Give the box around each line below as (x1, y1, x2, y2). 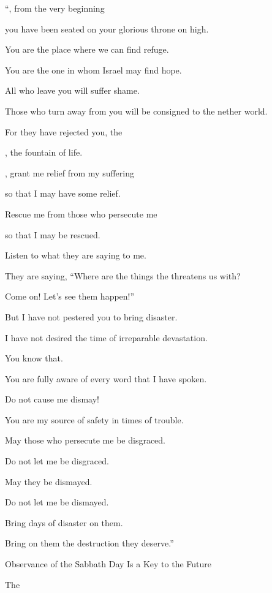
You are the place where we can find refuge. (5, 43, 169, 56)
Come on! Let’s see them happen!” (5, 290, 135, 303)
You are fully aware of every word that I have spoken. (5, 372, 207, 385)
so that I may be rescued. (5, 228, 100, 241)
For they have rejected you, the (5, 125, 123, 138)
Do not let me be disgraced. (5, 455, 109, 467)
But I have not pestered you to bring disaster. (5, 310, 178, 323)
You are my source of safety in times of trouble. (5, 413, 184, 426)
